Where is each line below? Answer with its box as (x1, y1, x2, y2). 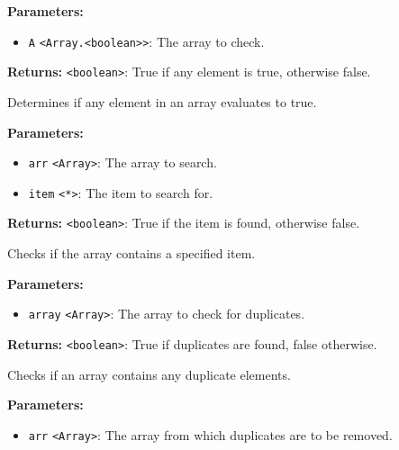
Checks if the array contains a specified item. (7, 244, 256, 263)
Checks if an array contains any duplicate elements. (7, 364, 291, 383)
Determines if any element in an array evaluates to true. (7, 92, 317, 111)
